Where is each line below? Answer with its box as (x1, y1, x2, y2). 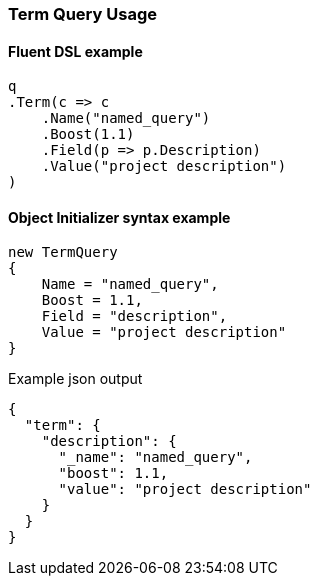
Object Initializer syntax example (8, 208, 231, 226)
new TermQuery (8, 244, 118, 261)
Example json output (8, 370, 143, 388)
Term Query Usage (8, 4, 157, 24)
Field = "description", (41, 308, 228, 325)
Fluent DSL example (8, 42, 143, 60)
